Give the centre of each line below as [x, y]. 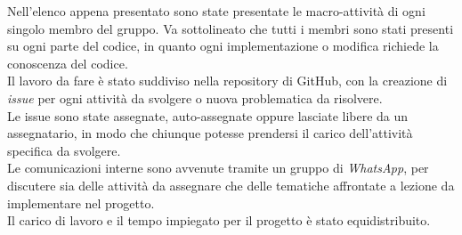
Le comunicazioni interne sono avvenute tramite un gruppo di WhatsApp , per [218, 168]
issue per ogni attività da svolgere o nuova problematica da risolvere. [195, 97]
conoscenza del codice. [68, 63]
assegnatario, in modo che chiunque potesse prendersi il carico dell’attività [210, 133]
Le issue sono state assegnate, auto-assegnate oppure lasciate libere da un [208, 115]
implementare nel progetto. [81, 203]
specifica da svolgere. [64, 150]
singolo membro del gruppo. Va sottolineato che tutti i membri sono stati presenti [231, 28]
